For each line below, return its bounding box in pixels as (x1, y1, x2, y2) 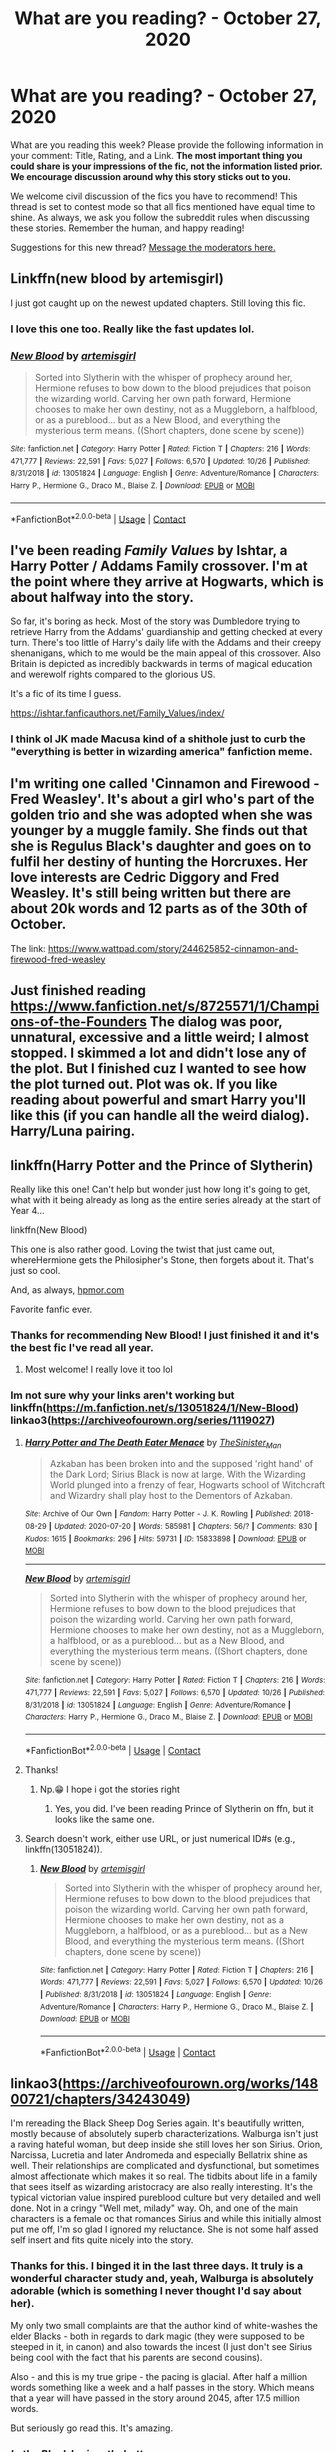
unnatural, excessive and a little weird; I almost (10, 1029, 310, 1046)
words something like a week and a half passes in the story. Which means (10, 2381, 315, 2393)
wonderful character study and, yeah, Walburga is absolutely (10, 2272, 314, 2286)
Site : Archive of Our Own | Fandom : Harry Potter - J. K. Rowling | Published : (24, 1509, 292, 1519)
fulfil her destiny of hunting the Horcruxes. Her (10, 853, 308, 871)
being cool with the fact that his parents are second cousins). (10, 2351, 263, 2363)
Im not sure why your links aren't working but (10, 1388, 235, 1402)
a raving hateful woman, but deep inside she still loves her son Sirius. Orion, (10, 2138, 323, 2151)
